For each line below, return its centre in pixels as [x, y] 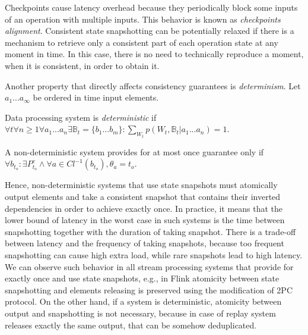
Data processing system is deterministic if [81, 117]
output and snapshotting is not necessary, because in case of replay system [140, 313]
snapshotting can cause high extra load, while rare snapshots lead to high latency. [154, 254]
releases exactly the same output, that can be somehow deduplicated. [131, 325]
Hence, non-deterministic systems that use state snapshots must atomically [141, 185]
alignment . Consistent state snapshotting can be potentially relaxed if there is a [150, 31]
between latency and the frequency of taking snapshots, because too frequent [145, 243]
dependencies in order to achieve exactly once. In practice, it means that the [144, 208]
